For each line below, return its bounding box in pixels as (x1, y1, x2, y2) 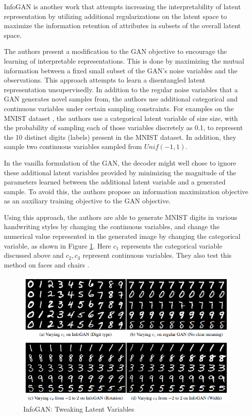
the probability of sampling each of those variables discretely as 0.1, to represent (4, 122, 243, 133)
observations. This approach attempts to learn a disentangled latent (4, 75, 206, 85)
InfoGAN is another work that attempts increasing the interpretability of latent (4, 1, 241, 11)
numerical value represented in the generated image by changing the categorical (4, 231, 241, 241)
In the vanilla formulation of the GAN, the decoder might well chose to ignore (4, 157, 236, 167)
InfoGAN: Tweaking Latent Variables (23, 403, 134, 414)
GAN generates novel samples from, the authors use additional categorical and (4, 94, 238, 104)
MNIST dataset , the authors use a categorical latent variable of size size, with (4, 113, 238, 123)
